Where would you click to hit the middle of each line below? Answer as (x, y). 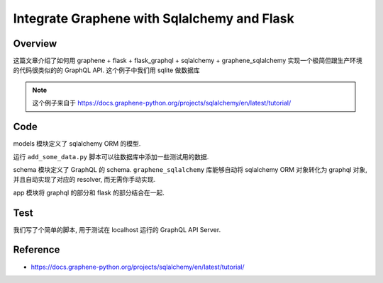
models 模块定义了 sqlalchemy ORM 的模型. (77, 144)
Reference (37, 250)
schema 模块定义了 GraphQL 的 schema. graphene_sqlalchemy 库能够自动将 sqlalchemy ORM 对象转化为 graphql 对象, (190, 169)
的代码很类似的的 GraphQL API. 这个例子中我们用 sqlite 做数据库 (106, 70)
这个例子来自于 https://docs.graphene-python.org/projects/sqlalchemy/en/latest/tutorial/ (162, 103)
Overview (35, 44)
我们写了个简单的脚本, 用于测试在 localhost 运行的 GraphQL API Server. (117, 229)
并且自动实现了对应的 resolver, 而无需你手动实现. (84, 180)
